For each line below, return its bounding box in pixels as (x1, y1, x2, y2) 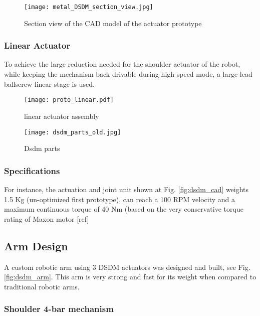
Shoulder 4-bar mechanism (4, 302, 114, 315)
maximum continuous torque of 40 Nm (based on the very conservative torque (4, 204, 243, 214)
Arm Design (4, 238, 68, 253)
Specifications (4, 164, 60, 177)
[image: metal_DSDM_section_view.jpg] (24, 4, 153, 11)
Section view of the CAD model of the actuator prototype (24, 18, 202, 28)
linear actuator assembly (24, 110, 99, 121)
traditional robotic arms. (4, 281, 80, 291)
